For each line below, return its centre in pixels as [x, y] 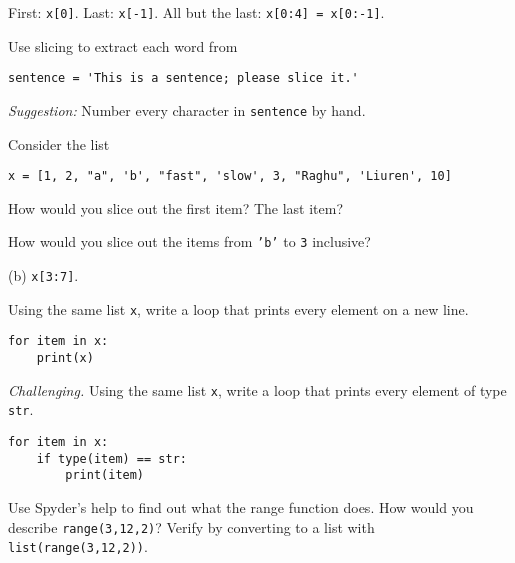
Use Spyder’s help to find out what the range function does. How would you [241, 506]
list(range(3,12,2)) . [78, 546]
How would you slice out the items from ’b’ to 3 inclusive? [189, 241]
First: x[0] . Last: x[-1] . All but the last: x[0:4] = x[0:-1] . [196, 12]
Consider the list [59, 143]
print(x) [65, 358]
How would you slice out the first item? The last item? [176, 207]
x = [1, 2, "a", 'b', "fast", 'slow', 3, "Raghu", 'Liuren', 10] [230, 176]
